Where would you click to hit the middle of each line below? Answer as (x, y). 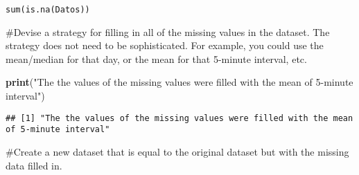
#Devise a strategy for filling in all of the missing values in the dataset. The (168, 31)
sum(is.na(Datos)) (48, 10)
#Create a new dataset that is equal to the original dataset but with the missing (177, 151)
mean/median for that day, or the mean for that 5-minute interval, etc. (156, 58)
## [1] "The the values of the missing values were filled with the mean (179, 118)
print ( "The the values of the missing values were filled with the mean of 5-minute (179, 82)
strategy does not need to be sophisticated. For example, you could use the (165, 45)
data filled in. (34, 165)
